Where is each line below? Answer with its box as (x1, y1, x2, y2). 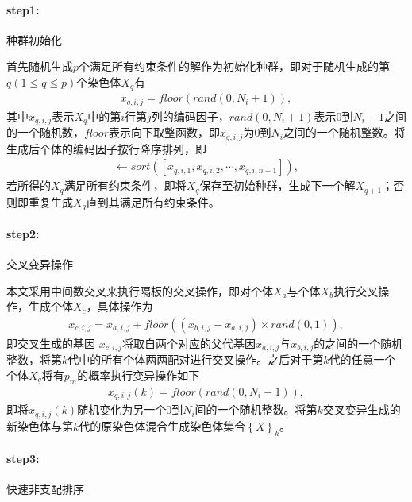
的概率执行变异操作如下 (77, 367, 200, 384)
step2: (6, 225, 40, 241)
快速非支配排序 (6, 481, 84, 497)
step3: (6, 450, 40, 467)
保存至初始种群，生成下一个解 (199, 177, 356, 194)
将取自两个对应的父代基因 (121, 334, 256, 351)
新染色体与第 (6, 417, 73, 434)
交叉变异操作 (6, 256, 73, 272)
